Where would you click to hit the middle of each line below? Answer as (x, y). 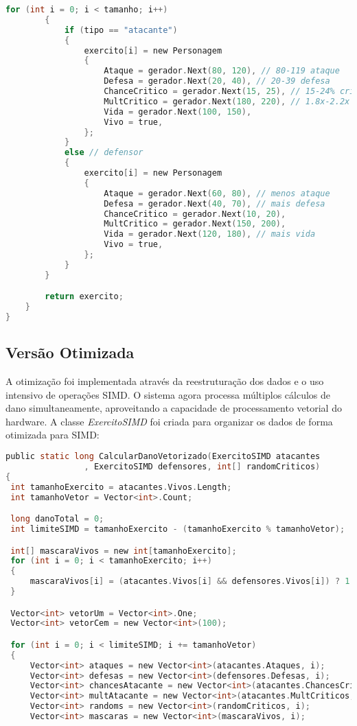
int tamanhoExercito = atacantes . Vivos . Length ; (121, 487)
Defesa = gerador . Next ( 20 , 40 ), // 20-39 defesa (217, 81)
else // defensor (104, 153)
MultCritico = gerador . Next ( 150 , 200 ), (195, 224)
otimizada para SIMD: (53, 435)
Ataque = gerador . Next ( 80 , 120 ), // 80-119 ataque (222, 71)
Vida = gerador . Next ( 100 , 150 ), (178, 112)
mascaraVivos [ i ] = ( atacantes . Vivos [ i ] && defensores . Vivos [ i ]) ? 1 (190, 582)
